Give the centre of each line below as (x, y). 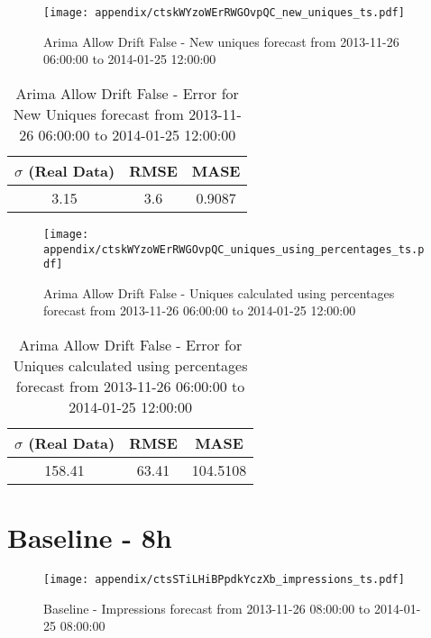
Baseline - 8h (90, 538)
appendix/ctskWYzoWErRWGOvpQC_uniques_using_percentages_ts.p (234, 249)
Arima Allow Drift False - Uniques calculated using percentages (219, 292)
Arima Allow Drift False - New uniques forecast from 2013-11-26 (221, 41)
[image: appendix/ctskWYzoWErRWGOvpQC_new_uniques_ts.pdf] (224, 13)
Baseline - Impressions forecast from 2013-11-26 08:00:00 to (207, 608)
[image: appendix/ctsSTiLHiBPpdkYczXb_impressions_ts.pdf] (224, 580)
